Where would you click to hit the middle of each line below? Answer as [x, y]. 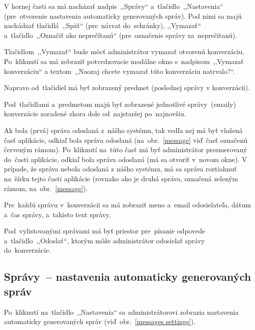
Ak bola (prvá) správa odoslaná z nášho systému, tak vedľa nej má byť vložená [123, 130]
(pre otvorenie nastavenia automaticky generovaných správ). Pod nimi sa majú [123, 16]
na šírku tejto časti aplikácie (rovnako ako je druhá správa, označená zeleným [121, 178]
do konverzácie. [28, 250]
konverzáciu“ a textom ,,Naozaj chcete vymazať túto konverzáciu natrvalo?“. [119, 71]
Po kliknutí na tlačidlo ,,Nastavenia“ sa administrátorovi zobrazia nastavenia [121, 312]
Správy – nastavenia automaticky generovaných [127, 277]
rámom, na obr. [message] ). [46, 188]
